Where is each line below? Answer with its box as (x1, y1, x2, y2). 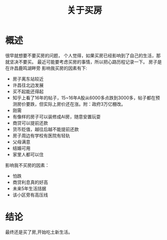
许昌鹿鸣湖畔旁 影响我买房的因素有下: (9, 65, 87, 71)
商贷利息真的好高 (12, 179, 48, 185)
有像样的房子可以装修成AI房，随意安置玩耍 (12, 113, 101, 119)
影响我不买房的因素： (5, 162, 49, 168)
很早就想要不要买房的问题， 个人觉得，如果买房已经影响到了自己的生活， (5, 52, 156, 58)
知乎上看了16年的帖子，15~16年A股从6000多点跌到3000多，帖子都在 (12, 94, 156, 101)
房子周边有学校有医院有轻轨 (12, 132, 70, 139)
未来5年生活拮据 (12, 185, 47, 192)
